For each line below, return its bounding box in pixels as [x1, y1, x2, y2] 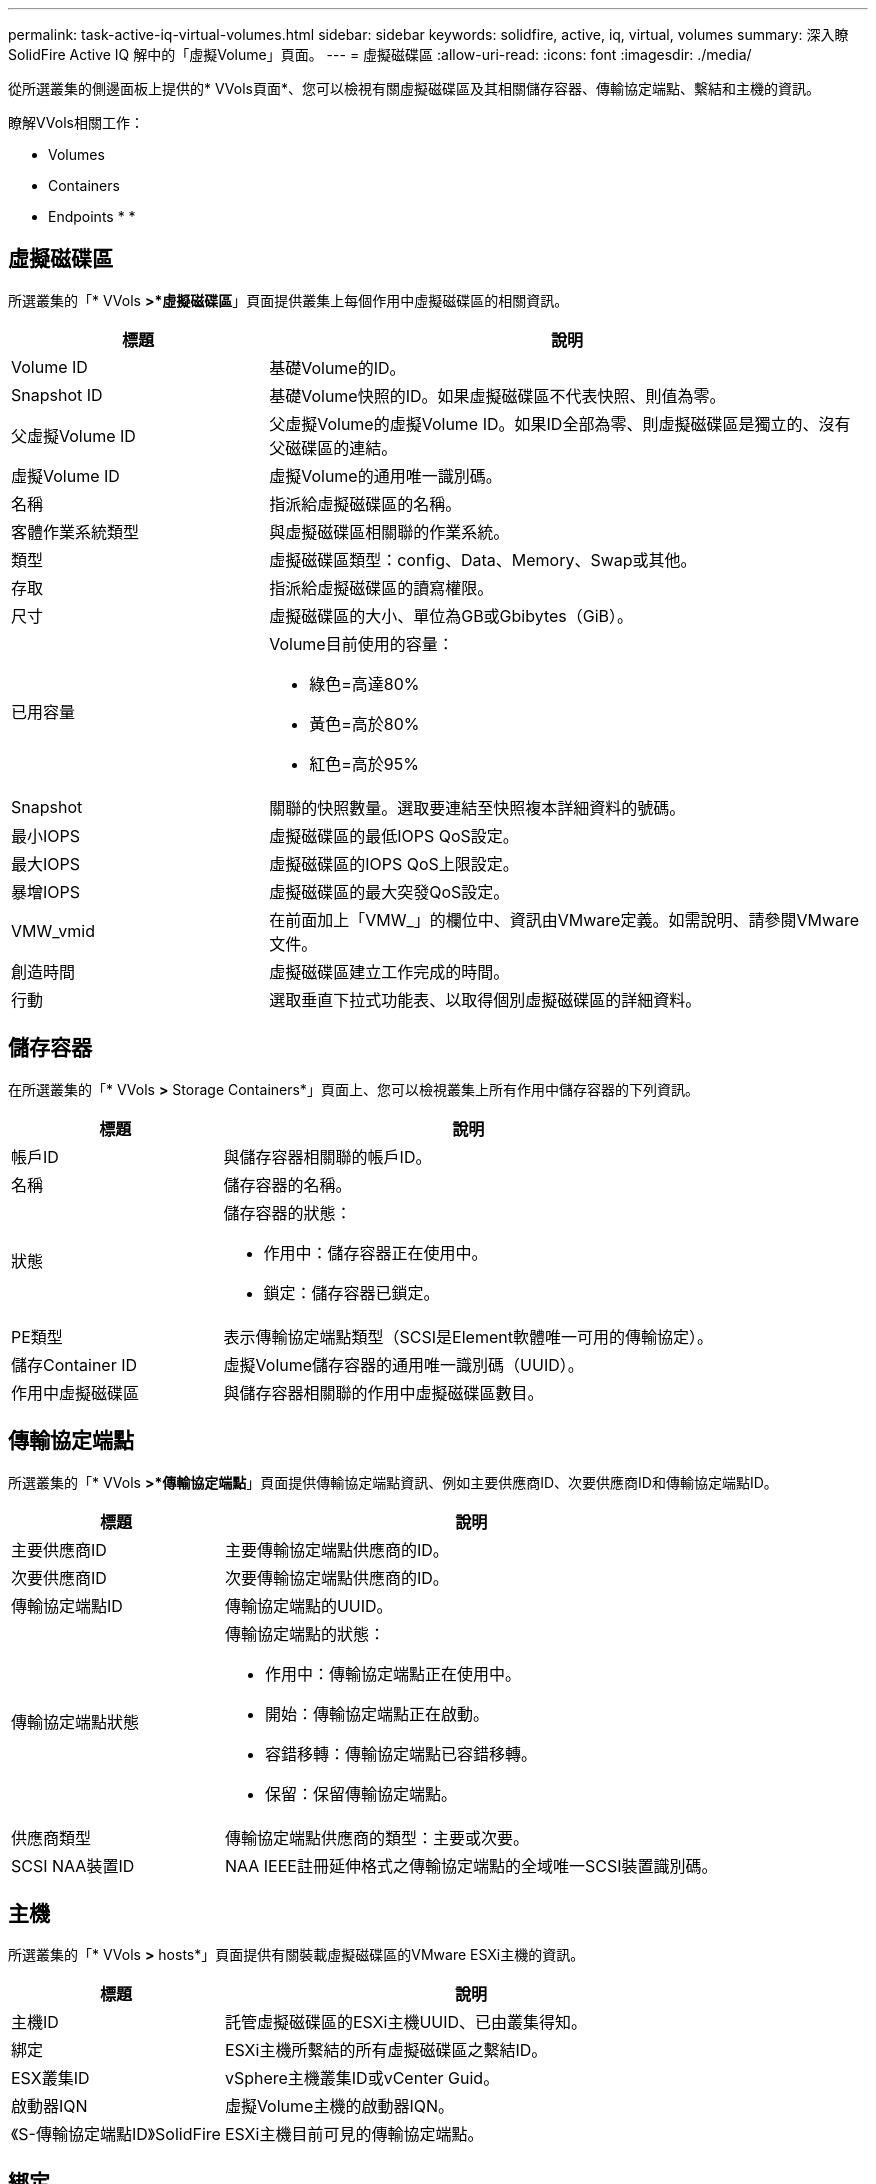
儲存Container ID [11, 1354, 138, 1375]
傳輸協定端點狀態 [11, 1711, 140, 1732]
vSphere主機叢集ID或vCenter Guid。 [224, 2068, 500, 2089]
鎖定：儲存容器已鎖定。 [263, 1282, 440, 1303]
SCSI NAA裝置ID [11, 1855, 135, 1876]
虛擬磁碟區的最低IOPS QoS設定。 [269, 825, 519, 846]
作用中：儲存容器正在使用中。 [263, 1242, 488, 1263]
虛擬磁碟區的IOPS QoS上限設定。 [269, 853, 519, 874]
